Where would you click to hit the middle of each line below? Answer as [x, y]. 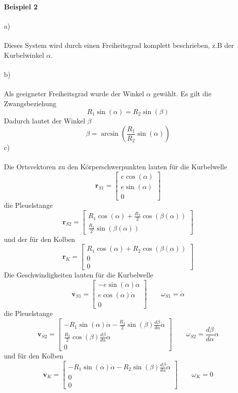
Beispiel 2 [21, 6]
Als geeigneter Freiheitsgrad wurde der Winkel [74, 94]
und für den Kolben [34, 356]
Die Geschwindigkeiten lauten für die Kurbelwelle [79, 275]
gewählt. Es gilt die [182, 94]
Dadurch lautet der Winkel [45, 120]
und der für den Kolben [40, 239]
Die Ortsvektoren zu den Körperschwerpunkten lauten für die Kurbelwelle [116, 167]
